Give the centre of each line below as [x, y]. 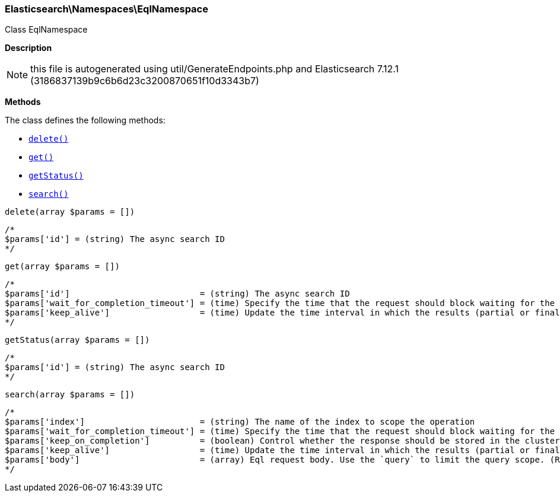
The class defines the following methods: [85, 120]
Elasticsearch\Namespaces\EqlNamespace [106, 9]
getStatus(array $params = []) [77, 340]
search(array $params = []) [70, 395]
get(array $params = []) [62, 267]
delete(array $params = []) [70, 212]
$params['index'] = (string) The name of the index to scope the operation [240, 422]
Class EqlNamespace [46, 30]
